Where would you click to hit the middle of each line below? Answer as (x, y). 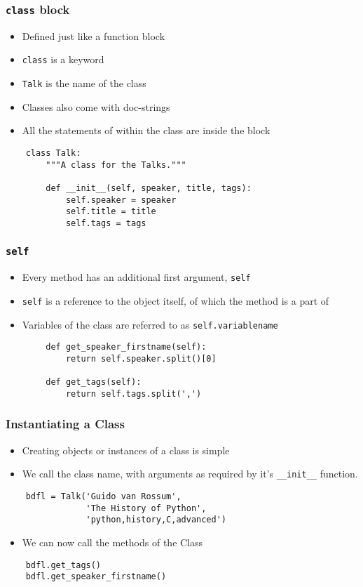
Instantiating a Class (65, 424)
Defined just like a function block (94, 35)
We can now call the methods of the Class (112, 542)
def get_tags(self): (94, 382)
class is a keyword (63, 59)
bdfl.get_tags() (63, 565)
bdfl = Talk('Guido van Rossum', (103, 496)
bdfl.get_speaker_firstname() (96, 577)
